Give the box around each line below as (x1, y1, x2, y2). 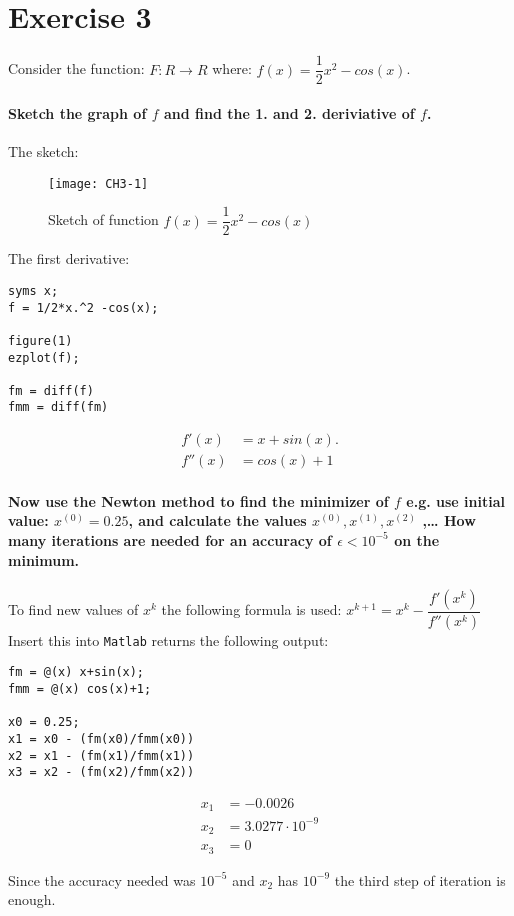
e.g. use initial (406, 490, 505, 511)
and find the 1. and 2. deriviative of (163, 102, 415, 123)
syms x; (8, 283, 59, 298)
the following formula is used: (161, 599, 342, 620)
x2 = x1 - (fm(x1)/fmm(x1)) (8, 748, 195, 763)
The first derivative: (8, 248, 130, 269)
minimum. (8, 549, 80, 570)
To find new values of (8, 599, 139, 620)
